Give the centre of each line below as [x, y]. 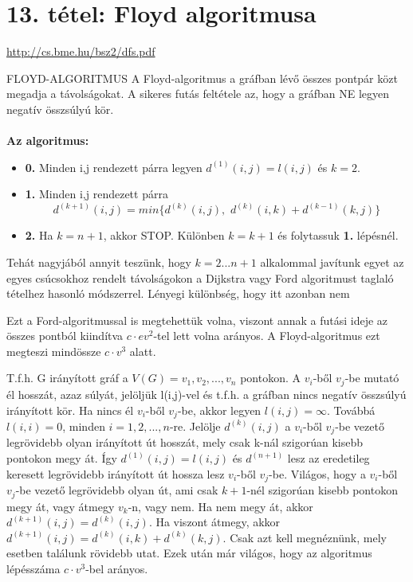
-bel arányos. [117, 568]
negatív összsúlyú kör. [60, 109]
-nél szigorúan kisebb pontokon [322, 490]
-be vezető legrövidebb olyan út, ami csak [117, 490]
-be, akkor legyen [219, 410]
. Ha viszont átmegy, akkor [214, 522]
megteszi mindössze [54, 351]
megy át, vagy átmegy [61, 506]
